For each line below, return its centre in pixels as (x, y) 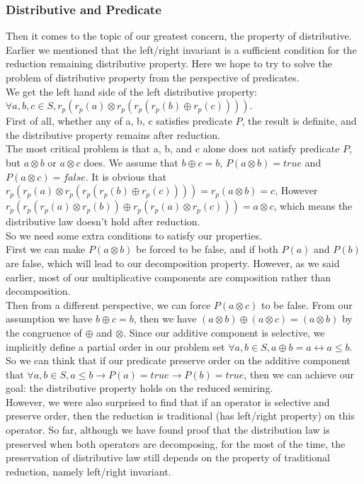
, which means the (313, 206)
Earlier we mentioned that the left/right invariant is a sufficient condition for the (181, 49)
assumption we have (49, 319)
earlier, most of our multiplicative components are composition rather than (168, 277)
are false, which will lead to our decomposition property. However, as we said (173, 263)
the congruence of (44, 332)
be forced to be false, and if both (207, 249)
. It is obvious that (126, 176)
